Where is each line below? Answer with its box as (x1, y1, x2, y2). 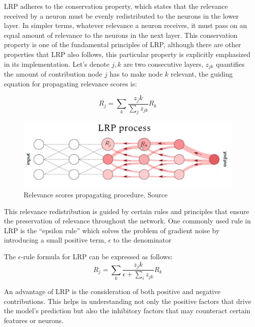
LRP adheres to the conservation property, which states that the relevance (4, 1, 228, 11)
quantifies (216, 58, 245, 69)
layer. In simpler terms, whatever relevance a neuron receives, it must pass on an (4, 20, 247, 30)
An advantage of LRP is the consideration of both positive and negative (4, 286, 221, 296)
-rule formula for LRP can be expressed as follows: (21, 251, 173, 262)
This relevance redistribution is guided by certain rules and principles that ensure (4, 206, 249, 216)
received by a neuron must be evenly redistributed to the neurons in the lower (4, 10, 239, 21)
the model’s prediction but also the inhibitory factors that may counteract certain (4, 305, 251, 316)
